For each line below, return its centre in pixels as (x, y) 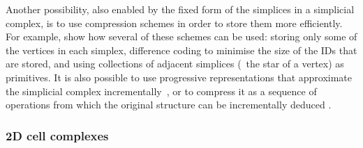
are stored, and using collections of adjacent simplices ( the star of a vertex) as (175, 64)
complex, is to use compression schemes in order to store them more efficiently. (174, 23)
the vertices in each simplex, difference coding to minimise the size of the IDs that (181, 50)
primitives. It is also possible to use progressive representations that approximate (179, 77)
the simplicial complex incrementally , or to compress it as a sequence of (161, 91)
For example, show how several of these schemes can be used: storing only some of (181, 36)
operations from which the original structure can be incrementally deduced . (169, 105)
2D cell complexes (57, 135)
